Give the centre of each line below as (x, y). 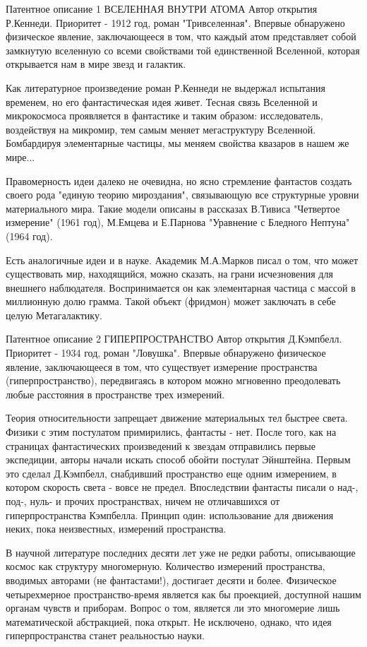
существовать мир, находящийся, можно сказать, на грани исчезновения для (169, 274)
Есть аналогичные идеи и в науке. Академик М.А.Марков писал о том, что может (182, 260)
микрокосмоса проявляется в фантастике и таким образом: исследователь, (164, 115)
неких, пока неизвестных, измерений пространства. (116, 529)
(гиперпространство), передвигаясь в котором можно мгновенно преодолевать (173, 380)
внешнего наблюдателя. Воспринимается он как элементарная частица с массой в (181, 287)
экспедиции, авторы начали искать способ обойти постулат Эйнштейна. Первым (178, 459)
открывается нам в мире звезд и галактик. (96, 64)
